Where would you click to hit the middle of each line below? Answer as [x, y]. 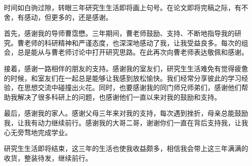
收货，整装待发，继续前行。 [48, 158]
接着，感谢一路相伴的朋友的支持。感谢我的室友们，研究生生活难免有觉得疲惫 [126, 68]
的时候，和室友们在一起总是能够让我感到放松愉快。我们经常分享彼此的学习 [123, 78]
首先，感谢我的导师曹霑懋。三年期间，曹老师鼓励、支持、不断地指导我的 [119, 33]
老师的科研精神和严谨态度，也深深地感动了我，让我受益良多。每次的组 [136, 42]
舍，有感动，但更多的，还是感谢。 [58, 17]
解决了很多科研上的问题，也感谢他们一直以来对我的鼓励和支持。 [119, 97]
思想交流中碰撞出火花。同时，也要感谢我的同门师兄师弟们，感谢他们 [133, 87]
